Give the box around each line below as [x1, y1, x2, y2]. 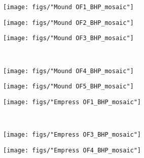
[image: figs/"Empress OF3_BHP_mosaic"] [3, 131, 141, 139]
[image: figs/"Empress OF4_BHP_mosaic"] [3, 146, 141, 154]
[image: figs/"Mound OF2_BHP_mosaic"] [3, 19, 134, 26]
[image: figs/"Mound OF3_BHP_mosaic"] [3, 35, 134, 42]
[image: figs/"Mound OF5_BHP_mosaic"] [3, 83, 134, 90]
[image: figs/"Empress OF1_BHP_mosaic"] [3, 98, 141, 106]
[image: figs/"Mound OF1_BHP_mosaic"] [3, 4, 134, 11]
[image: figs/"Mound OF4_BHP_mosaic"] [3, 67, 134, 75]
